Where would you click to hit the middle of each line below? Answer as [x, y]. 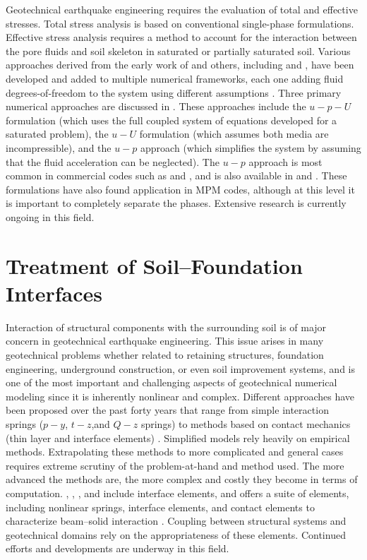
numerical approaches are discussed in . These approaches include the [156, 106]
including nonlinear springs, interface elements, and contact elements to [160, 507]
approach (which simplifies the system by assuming [251, 147]
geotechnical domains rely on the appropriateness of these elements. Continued [176, 534]
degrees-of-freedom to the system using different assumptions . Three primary [174, 92]
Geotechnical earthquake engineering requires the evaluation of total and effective [182, 9]
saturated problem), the [57, 134]
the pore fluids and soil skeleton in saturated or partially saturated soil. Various [178, 50]
